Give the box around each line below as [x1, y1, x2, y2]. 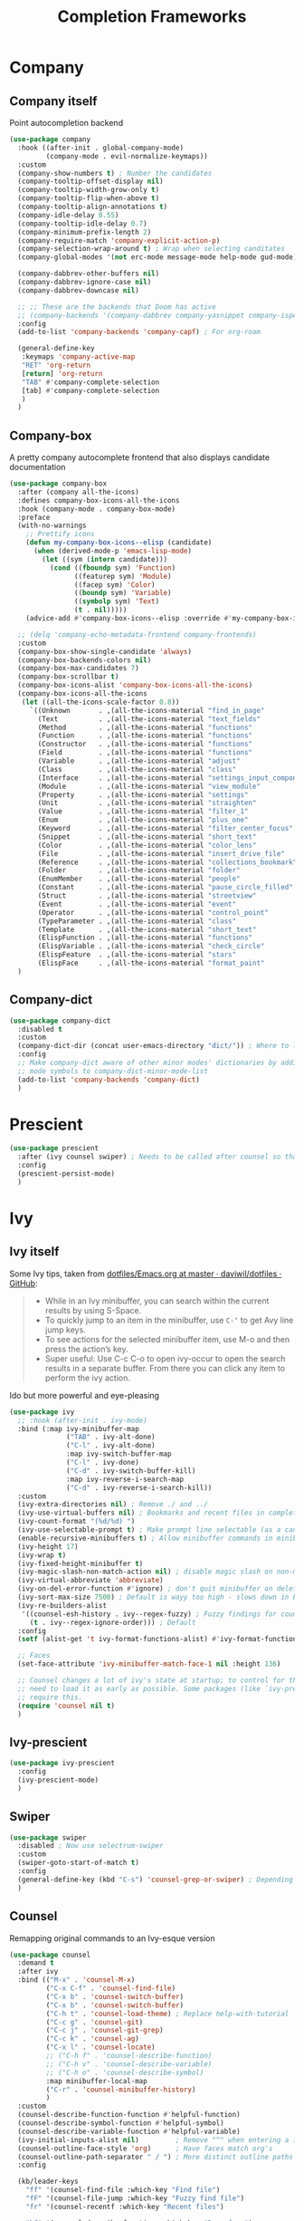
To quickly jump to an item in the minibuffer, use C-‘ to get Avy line [44, 1314, 294, 1325]
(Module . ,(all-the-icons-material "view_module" [37, 782, 261, 791]
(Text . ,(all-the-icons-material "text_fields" [37, 714, 261, 724]
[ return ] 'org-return [21, 369, 103, 378]
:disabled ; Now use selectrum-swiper [17, 1841, 165, 1851]
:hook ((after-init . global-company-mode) [17, 143, 184, 152]
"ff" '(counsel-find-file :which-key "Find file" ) [25, 2186, 221, 2195]
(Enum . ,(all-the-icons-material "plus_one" [37, 815, 249, 825]
